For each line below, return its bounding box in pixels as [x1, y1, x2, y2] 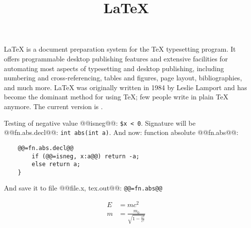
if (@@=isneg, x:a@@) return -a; [32, 152, 140, 160]
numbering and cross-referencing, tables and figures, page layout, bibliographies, [4, 73, 242, 83]
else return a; [32, 161, 81, 168]
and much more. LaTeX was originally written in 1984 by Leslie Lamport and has [4, 82, 247, 92]
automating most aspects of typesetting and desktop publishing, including [4, 63, 224, 73]
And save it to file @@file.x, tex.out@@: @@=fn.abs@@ [4, 183, 163, 193]
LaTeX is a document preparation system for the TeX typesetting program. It [4, 44, 236, 54]
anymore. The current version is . [4, 101, 103, 111]
